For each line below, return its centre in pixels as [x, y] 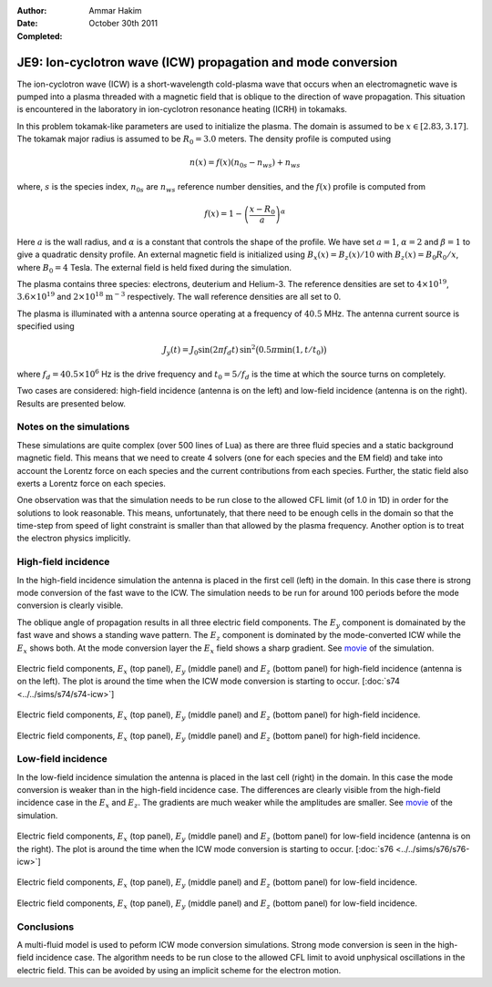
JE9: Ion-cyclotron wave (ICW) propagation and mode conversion [207, 62]
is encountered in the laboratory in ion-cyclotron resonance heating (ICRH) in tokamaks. [182, 109]
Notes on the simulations [73, 427]
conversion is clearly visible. [70, 605]
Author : [32, 10]
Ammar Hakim [115, 10]
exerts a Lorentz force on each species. [91, 483]
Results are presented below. [72, 403]
